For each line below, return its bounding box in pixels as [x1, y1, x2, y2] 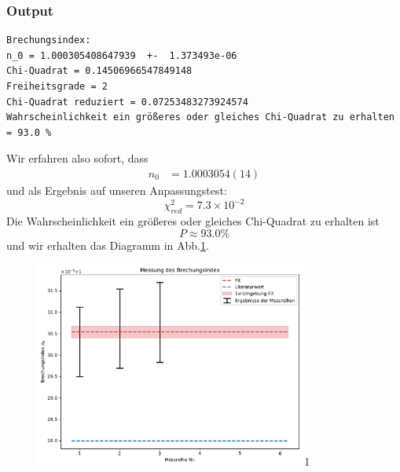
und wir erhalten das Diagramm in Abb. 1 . [6, 237, 209, 254]
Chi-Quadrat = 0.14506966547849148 [6, 65, 193, 77]
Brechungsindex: [6, 35, 91, 46]
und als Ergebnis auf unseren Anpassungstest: [6, 182, 227, 198]
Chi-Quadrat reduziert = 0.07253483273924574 [6, 96, 248, 108]
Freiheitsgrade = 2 [6, 81, 108, 92]
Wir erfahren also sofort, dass [6, 150, 149, 166]
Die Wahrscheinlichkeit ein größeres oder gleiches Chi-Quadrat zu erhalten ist [6, 212, 380, 229]
